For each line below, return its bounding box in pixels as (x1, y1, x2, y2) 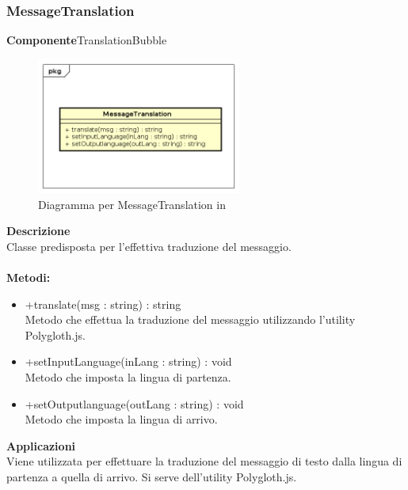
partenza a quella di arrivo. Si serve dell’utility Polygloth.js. (6, 468, 297, 484)
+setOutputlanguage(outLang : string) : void (25, 395, 244, 412)
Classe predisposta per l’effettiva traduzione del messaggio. (6, 237, 292, 254)
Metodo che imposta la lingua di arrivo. (25, 411, 218, 427)
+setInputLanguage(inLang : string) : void (25, 353, 232, 370)
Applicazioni (6, 437, 76, 454)
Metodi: (6, 269, 51, 286)
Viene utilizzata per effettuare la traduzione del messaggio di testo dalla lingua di (6, 453, 402, 469)
